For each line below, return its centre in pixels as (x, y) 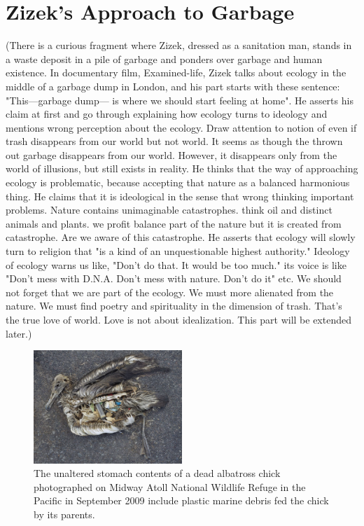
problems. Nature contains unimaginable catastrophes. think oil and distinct (169, 210)
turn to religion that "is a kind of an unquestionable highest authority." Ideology (178, 251)
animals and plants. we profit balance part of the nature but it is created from (174, 223)
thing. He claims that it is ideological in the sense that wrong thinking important (180, 196)
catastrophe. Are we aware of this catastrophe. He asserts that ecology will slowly (181, 237)
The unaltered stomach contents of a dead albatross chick (157, 473)
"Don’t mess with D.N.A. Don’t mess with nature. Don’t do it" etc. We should (174, 278)
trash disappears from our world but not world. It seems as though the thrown (174, 141)
